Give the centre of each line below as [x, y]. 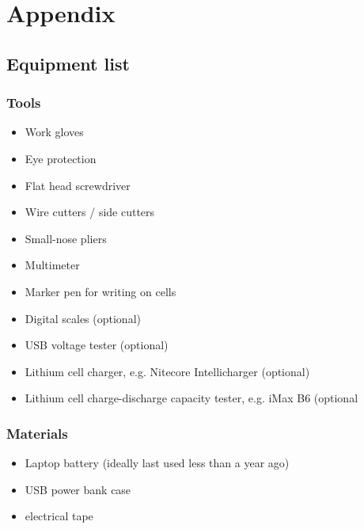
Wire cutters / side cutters [90, 212]
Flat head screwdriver [78, 185]
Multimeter [52, 265]
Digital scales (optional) [83, 318]
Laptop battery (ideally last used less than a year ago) [157, 463]
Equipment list [68, 63]
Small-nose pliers [66, 238]
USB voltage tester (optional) [97, 345]
